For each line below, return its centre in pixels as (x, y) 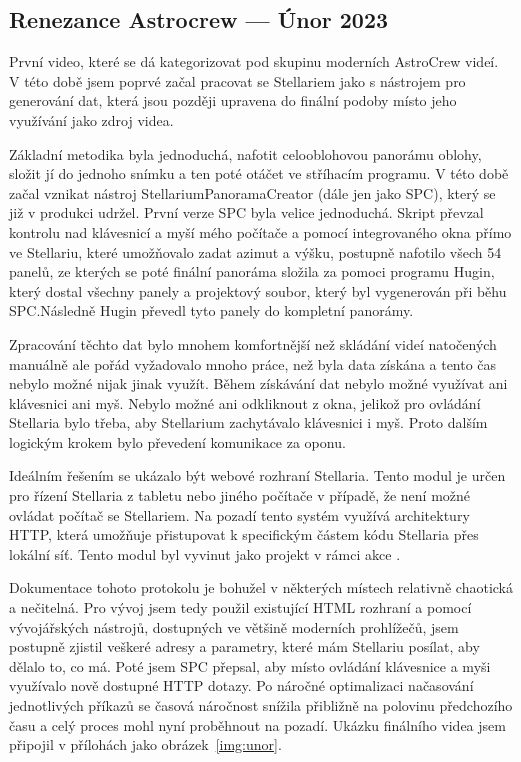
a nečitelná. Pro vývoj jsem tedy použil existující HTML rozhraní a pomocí (240, 607)
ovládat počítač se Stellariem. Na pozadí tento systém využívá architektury (239, 514)
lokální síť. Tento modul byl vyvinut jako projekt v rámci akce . (205, 553)
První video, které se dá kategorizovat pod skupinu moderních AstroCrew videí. (254, 61)
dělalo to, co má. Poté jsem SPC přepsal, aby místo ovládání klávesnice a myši (250, 665)
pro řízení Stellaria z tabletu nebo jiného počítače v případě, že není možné (240, 495)
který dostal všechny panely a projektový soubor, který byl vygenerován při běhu (258, 290)
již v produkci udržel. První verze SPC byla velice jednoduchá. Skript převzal (246, 212)
